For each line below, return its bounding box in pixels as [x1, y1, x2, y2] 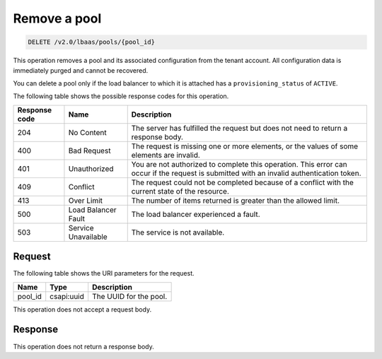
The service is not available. [131, 227, 225, 237]
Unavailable [68, 232, 108, 242]
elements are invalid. [131, 150, 201, 160]
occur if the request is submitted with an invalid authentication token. [131, 168, 361, 178]
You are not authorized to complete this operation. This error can [131, 159, 347, 169]
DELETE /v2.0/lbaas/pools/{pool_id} [28, 38, 156, 46]
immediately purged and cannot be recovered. [13, 66, 149, 74]
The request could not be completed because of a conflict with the [131, 177, 354, 187]
